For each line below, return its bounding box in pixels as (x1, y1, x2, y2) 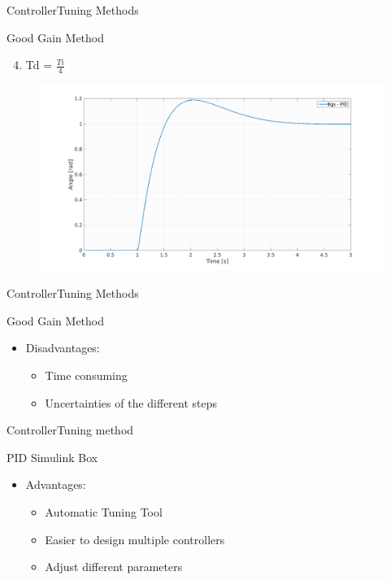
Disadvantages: (25, 339, 100, 356)
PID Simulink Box (6, 448, 98, 465)
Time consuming (45, 366, 128, 383)
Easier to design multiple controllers (45, 530, 225, 547)
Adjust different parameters (45, 558, 183, 575)
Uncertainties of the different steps (45, 394, 218, 411)
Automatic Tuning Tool (45, 503, 162, 520)
